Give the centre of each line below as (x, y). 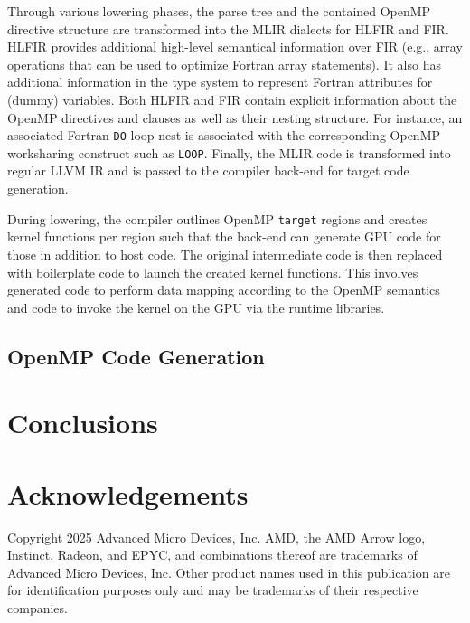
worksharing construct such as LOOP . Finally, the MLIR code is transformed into (229, 152)
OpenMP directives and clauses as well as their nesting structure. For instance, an (235, 117)
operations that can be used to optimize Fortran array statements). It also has (224, 64)
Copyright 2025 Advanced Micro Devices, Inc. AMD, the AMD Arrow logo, (216, 537)
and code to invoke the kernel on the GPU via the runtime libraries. (196, 307)
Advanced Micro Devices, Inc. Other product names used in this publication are (229, 572)
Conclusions (83, 423)
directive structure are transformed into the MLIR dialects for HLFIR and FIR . (228, 28)
